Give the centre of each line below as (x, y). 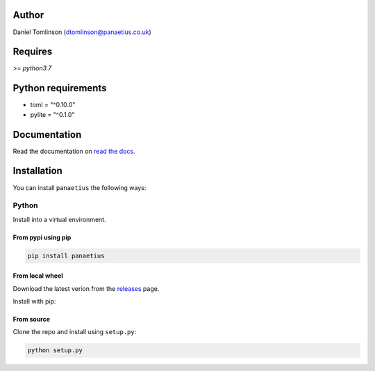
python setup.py (55, 350)
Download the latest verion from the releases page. (86, 288)
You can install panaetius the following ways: (80, 187)
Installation (37, 171)
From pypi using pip (42, 237)
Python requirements (60, 88)
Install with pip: (34, 301)
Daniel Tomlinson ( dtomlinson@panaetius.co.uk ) (82, 32)
